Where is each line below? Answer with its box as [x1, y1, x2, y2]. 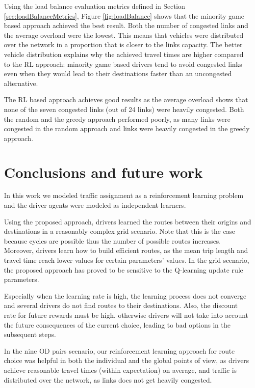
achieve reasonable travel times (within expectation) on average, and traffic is [4, 364, 237, 375]
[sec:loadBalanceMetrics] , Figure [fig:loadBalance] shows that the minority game [4, 10, 244, 21]
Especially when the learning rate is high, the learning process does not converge [4, 290, 247, 301]
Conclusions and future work [4, 162, 203, 182]
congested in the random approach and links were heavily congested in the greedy [4, 123, 250, 134]
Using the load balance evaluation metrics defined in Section [4, 1, 185, 11]
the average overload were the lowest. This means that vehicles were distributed [4, 29, 244, 40]
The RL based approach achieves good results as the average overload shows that [4, 94, 248, 105]
